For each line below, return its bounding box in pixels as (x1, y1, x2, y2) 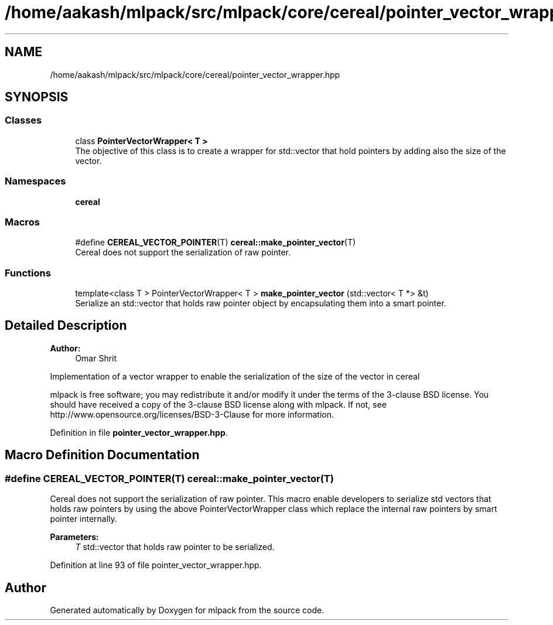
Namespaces (5, 175, 66, 187)
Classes (5, 114, 42, 127)
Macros (5, 216, 40, 228)
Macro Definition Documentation (5, 448, 200, 463)
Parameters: (50, 532, 99, 542)
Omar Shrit (75, 353, 117, 363)
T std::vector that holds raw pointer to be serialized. (75, 542, 275, 552)
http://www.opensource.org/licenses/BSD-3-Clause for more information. (50, 409, 334, 419)
